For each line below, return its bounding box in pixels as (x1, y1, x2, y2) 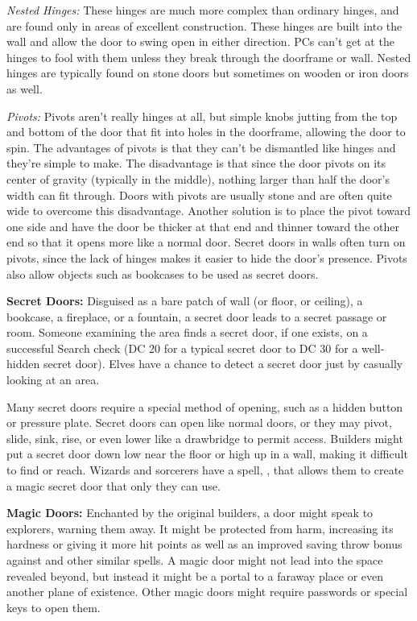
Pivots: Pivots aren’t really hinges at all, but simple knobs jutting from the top (6, 107, 398, 124)
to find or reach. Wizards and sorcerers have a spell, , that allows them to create (6, 462, 404, 478)
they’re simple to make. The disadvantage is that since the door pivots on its (6, 155, 386, 172)
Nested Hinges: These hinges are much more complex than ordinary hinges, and (6, 2, 399, 18)
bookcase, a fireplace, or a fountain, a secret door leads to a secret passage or (6, 308, 387, 325)
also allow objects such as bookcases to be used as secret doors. (6, 265, 319, 282)
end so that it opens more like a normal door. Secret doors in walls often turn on (6, 234, 406, 250)
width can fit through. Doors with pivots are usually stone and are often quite (6, 186, 392, 203)
